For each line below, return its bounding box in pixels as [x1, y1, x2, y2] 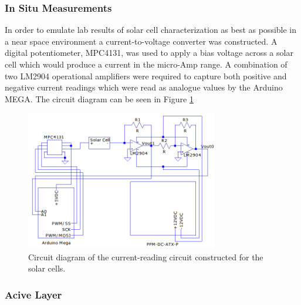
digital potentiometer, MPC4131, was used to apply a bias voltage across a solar [5, 46, 293, 59]
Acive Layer [5, 287, 62, 301]
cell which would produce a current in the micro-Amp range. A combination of [5, 58, 288, 70]
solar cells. [28, 262, 66, 274]
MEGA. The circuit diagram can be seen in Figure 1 [5, 92, 194, 105]
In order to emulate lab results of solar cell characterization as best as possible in [5, 24, 297, 36]
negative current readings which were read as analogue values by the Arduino [5, 81, 283, 93]
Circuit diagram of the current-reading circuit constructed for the [28, 250, 263, 263]
